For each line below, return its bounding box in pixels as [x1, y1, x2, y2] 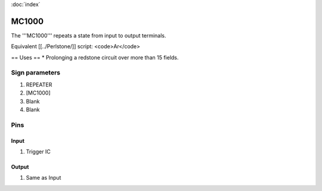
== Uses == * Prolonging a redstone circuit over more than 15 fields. [11, 54, 179, 61]
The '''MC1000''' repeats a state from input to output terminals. [11, 32, 166, 39]
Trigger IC [26, 148, 51, 155]
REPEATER [26, 81, 52, 88]
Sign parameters [11, 68, 61, 77]
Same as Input [26, 174, 61, 181]
